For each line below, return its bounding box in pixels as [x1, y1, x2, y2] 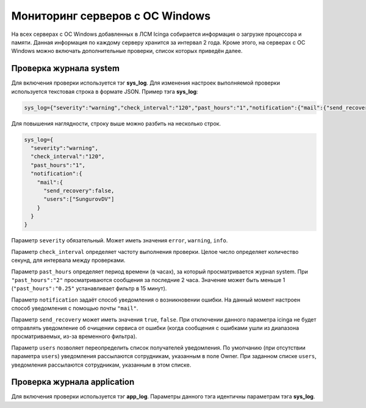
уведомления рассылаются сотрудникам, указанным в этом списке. [11, 361, 192, 368]
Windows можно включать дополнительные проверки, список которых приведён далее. [11, 47, 243, 55]
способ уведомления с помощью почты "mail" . [11, 304, 138, 312]
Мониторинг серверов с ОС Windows [11, 9, 210, 23]
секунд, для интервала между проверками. [11, 256, 126, 264]
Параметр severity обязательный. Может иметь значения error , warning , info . [11, 237, 228, 244]
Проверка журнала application [11, 377, 135, 387]
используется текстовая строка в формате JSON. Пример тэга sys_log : [11, 88, 198, 95]
